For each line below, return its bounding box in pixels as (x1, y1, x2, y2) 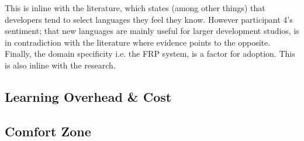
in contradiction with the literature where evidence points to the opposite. (5, 36, 271, 48)
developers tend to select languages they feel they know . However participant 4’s (5, 13, 293, 25)
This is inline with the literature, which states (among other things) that (5, 2, 265, 13)
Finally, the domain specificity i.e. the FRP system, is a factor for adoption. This (5, 47, 295, 60)
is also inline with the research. (5, 59, 116, 71)
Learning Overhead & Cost (5, 87, 172, 105)
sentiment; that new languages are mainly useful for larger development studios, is (5, 25, 299, 37)
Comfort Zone (5, 122, 91, 140)
